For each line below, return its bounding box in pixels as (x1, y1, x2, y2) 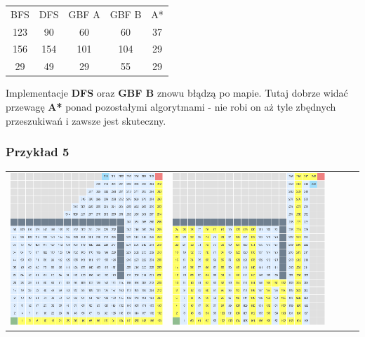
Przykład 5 (6, 143, 69, 160)
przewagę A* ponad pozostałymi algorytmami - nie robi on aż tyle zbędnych (6, 99, 336, 114)
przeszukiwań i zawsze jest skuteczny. (6, 113, 166, 128)
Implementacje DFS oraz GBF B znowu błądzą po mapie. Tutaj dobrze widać (6, 85, 348, 100)
